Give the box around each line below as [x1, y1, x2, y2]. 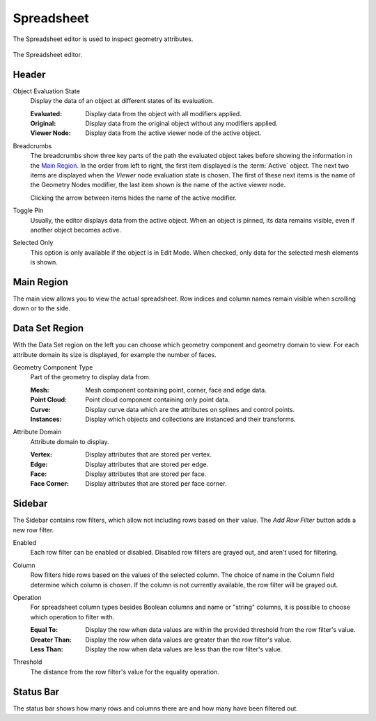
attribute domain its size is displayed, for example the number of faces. [13, 350, 217, 358]
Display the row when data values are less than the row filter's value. [85, 644, 283, 653]
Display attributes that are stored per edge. [85, 460, 209, 468]
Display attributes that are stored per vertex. [85, 450, 212, 459]
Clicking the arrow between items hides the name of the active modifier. [30, 193, 237, 202]
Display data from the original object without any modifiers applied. [85, 119, 278, 128]
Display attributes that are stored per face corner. [85, 480, 227, 488]
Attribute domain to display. [30, 437, 109, 445]
